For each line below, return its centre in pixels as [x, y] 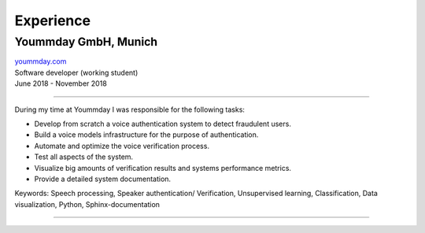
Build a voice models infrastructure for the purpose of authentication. [146, 135]
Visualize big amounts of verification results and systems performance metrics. [163, 168]
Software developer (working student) [76, 72]
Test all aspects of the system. [84, 157]
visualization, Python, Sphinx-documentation [87, 204]
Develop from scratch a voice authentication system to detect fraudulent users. [163, 124]
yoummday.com [41, 61]
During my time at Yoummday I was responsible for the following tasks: [130, 109]
